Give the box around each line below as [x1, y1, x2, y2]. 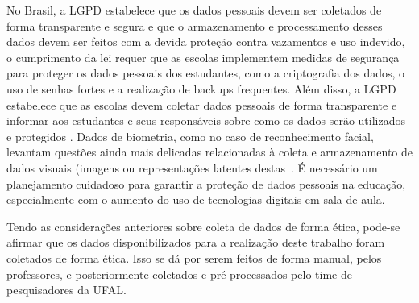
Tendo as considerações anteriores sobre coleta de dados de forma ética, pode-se [6, 218, 400, 235]
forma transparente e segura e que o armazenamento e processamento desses [6, 17, 383, 34]
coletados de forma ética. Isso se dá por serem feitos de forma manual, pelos [6, 249, 382, 266]
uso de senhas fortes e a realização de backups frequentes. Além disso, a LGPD [6, 80, 396, 97]
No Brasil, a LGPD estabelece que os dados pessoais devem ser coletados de [6, 2, 382, 18]
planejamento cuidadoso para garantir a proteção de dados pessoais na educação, [6, 175, 406, 192]
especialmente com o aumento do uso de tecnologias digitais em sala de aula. [6, 191, 385, 208]
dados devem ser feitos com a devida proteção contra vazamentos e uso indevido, [6, 33, 405, 50]
